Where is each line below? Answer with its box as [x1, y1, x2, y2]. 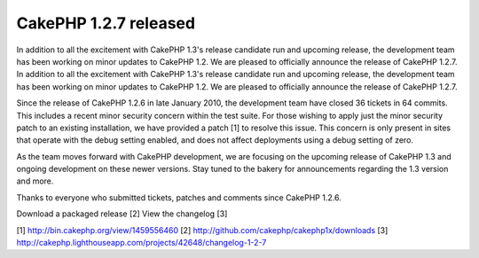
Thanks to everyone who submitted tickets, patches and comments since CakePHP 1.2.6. [16, 192, 342, 203]
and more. [16, 176, 54, 186]
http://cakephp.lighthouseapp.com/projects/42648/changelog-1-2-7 [16, 238, 267, 248]
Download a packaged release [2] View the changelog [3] [16, 208, 228, 219]
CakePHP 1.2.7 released [16, 13, 195, 33]
